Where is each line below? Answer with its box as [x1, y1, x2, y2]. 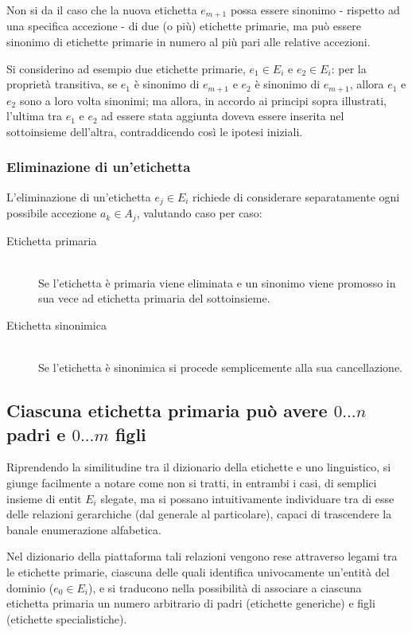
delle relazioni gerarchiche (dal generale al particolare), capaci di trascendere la [6, 506, 392, 522]
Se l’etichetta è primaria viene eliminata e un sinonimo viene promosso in [38, 274, 396, 291]
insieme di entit [6, 490, 82, 506]
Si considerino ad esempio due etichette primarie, [6, 60, 246, 76]
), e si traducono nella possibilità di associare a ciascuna [87, 579, 362, 596]
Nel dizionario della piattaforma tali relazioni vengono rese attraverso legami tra [6, 548, 398, 565]
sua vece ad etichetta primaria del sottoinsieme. [38, 290, 270, 307]
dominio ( [6, 579, 54, 596]
